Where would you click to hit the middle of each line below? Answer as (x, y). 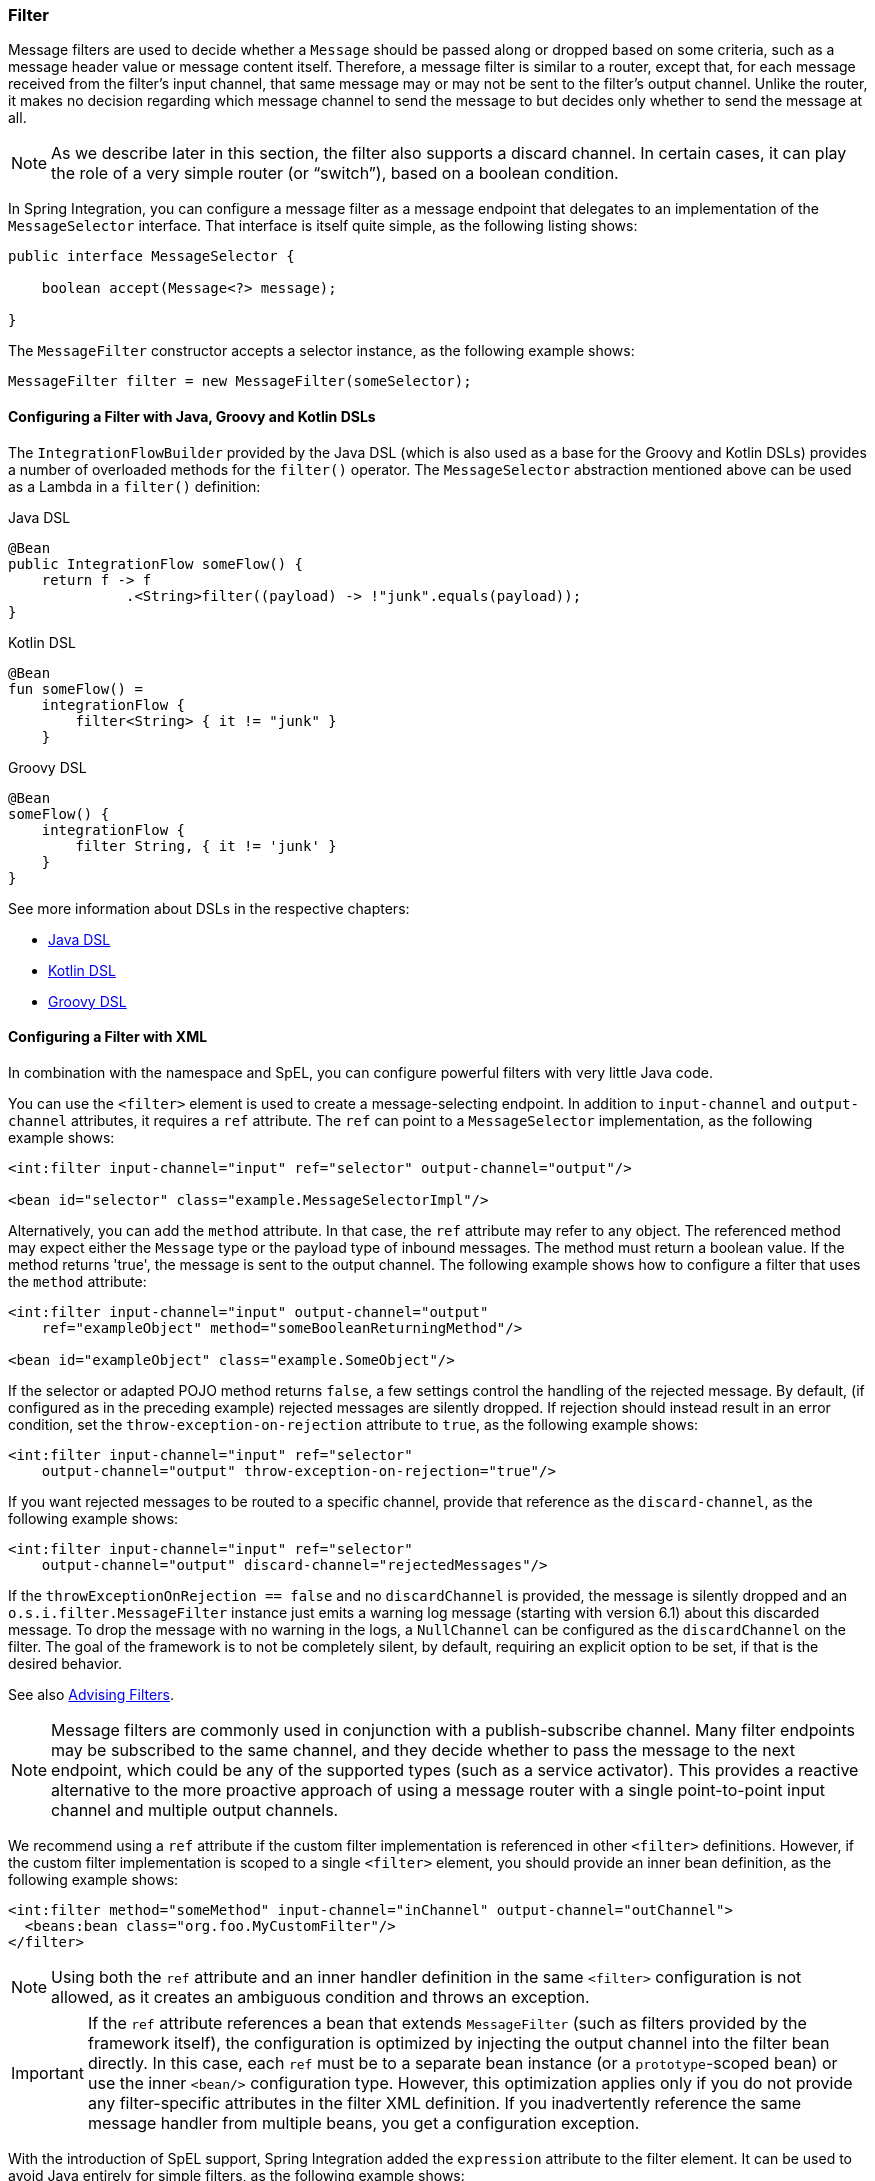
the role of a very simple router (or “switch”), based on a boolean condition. (335, 173)
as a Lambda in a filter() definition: (134, 486)
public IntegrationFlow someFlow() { (156, 563)
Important (47, 2072)
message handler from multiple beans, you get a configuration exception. (363, 2122)
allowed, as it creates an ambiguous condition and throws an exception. (320, 1996)
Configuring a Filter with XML (108, 1037)
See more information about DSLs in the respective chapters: (209, 908)
